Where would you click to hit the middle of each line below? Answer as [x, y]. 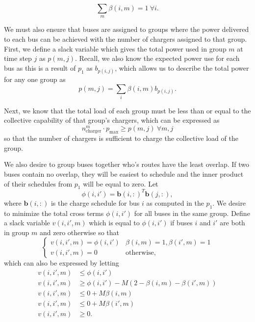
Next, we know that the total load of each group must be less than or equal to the [127, 110]
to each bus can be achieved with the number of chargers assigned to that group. [126, 39]
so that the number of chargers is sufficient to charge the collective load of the [121, 138]
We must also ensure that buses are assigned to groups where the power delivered [127, 29]
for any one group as [35, 79]
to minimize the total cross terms [54, 213]
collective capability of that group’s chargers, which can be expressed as [112, 120]
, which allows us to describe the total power [182, 67]
